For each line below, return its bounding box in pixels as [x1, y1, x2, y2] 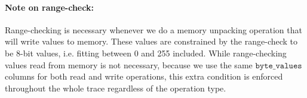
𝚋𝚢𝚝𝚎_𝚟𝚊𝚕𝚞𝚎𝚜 [255, 61, 302, 70]
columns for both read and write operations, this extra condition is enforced [5, 70, 283, 83]
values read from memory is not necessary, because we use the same [5, 58, 253, 71]
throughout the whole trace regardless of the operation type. [5, 81, 226, 94]
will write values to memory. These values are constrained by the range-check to [5, 35, 298, 48]
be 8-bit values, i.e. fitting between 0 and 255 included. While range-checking [5, 46, 287, 59]
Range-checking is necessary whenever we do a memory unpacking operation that [5, 23, 302, 36]
